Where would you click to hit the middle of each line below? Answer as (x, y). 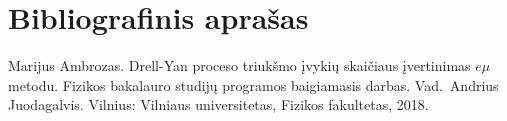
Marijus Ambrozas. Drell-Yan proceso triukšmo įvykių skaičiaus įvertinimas (239, 65)
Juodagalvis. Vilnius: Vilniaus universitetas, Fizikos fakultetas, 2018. (218, 104)
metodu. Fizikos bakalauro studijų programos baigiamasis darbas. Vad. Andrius (253, 84)
